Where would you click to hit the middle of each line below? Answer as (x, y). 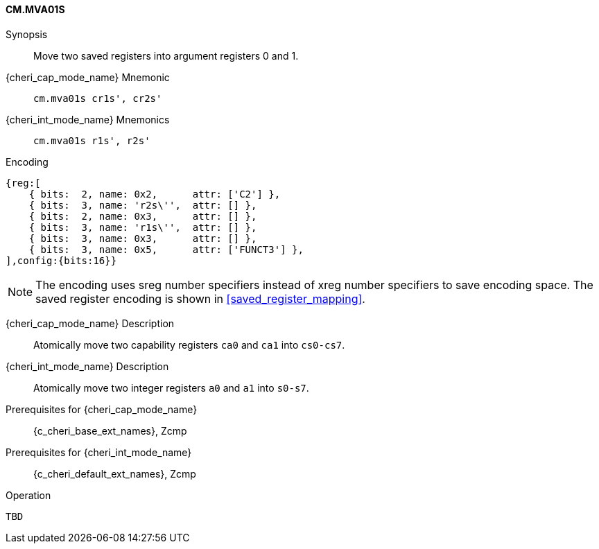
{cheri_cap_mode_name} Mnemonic (88, 77)
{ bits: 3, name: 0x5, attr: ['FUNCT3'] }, (166, 249)
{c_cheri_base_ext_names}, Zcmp (110, 430)
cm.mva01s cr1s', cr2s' (98, 98)
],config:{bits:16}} (61, 260)
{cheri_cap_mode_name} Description (90, 323)
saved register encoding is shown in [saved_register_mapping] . (200, 298)
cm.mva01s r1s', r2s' (92, 140)
